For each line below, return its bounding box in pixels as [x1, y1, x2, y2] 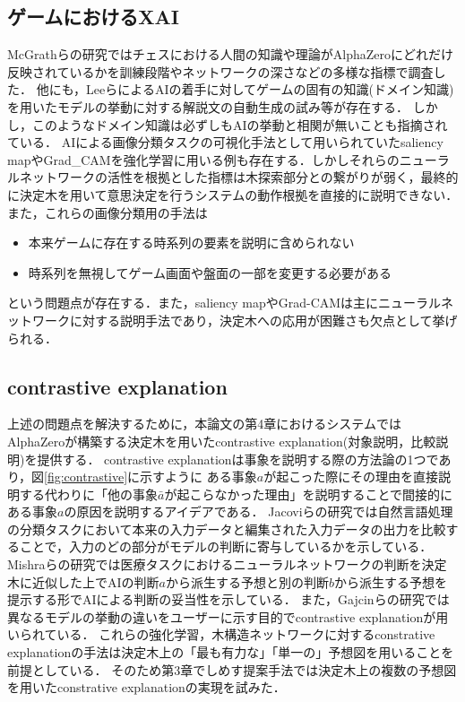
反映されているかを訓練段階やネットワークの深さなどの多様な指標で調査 [7, 62, 434, 81]
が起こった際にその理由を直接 [263, 467, 438, 486]
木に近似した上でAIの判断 [7, 572, 159, 591]
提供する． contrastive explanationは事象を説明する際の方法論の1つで [37, 449, 439, 468]
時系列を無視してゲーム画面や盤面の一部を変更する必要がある [28, 263, 392, 282]
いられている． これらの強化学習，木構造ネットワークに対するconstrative [7, 625, 435, 644]
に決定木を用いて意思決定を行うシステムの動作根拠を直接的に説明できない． [7, 185, 459, 204]
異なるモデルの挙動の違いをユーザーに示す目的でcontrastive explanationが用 [7, 607, 449, 626]
